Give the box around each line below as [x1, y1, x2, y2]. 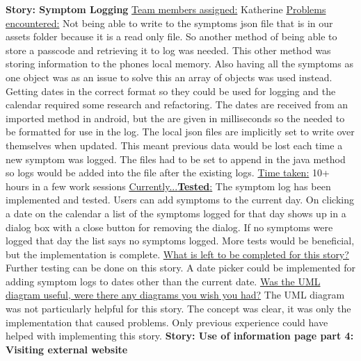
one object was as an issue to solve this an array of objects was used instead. [6, 69, 332, 84]
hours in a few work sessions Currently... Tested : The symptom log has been [6, 178, 331, 193]
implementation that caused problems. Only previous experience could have [6, 314, 328, 329]
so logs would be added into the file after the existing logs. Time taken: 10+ [6, 165, 330, 180]
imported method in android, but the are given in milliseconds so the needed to [6, 110, 345, 125]
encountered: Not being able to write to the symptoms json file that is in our [6, 15, 333, 30]
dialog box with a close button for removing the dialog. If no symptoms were [6, 219, 333, 234]
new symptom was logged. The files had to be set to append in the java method [6, 151, 346, 166]
